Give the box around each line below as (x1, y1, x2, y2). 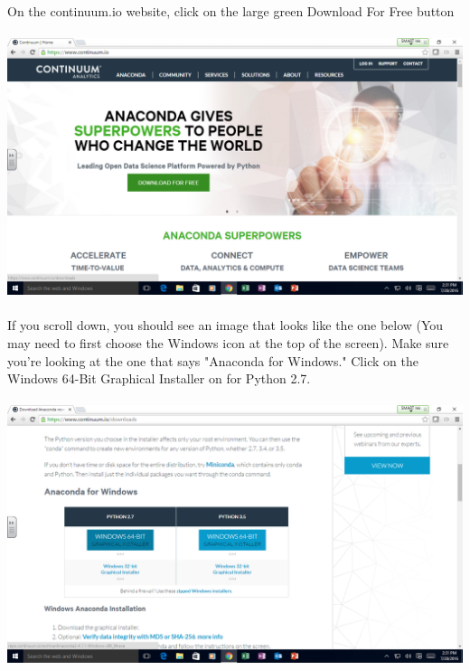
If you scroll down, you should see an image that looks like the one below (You (7, 316, 444, 335)
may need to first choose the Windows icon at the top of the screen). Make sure (7, 334, 449, 353)
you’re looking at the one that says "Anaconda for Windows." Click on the (7, 351, 418, 370)
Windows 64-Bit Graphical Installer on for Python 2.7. (7, 369, 311, 388)
